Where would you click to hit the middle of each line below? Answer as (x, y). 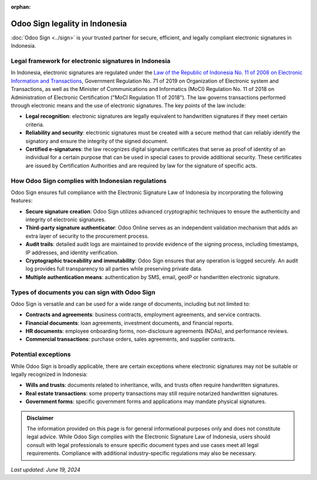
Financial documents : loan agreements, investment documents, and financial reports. (130, 323)
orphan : (21, 7)
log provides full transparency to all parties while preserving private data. (114, 269)
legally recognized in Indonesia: (49, 374)
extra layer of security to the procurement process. (87, 236)
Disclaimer (40, 418)
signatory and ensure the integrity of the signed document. (97, 141)
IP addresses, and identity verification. (72, 252)
